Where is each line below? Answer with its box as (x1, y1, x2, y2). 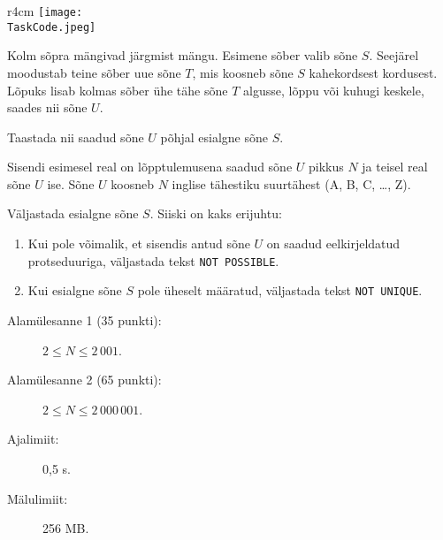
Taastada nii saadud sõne (7, 127, 144, 146)
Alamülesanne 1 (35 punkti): (7, 310, 162, 329)
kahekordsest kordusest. (309, 63, 438, 81)
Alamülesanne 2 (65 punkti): (7, 370, 162, 389)
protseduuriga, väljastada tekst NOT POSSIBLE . (27, 251, 279, 270)
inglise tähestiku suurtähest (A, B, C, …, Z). (172, 174, 411, 193)
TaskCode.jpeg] (7, 20, 96, 34)
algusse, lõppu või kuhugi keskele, (243, 80, 424, 99)
